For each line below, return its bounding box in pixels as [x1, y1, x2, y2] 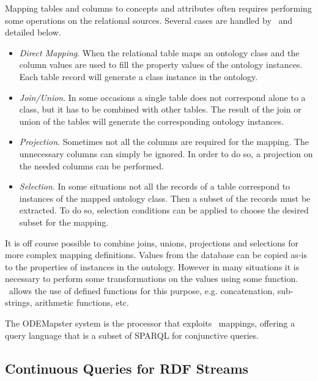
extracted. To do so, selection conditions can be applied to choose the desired [19, 204, 309, 216]
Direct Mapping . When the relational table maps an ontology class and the [19, 46, 300, 59]
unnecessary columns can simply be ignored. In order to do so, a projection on [19, 147, 313, 160]
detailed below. [5, 26, 61, 39]
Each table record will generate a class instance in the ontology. [19, 70, 258, 83]
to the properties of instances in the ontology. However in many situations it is [5, 260, 300, 273]
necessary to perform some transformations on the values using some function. [5, 272, 298, 285]
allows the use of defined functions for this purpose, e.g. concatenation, [9, 284, 275, 297]
